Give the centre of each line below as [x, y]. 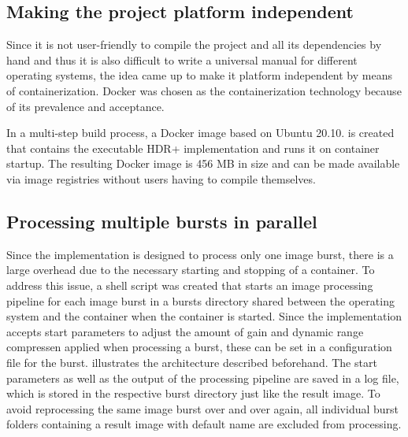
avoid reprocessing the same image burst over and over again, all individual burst [203, 408]
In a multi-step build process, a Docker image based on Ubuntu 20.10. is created [200, 133]
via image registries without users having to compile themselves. [161, 178]
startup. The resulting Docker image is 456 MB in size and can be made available [203, 163]
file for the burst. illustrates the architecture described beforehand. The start [192, 362]
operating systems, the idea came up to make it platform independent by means [199, 75]
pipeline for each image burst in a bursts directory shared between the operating [200, 300]
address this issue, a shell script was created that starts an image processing [190, 285]
